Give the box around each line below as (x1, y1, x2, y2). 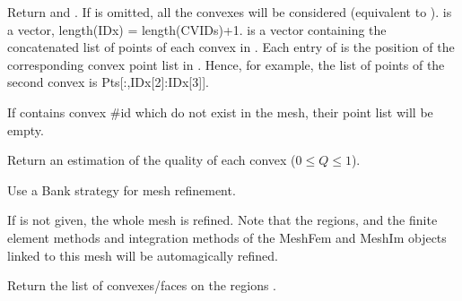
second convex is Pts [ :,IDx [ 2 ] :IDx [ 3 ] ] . (7, 73, 209, 91)
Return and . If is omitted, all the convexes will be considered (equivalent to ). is (7, 3, 452, 21)
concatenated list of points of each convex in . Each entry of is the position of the (7, 38, 455, 56)
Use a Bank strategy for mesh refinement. (7, 180, 236, 199)
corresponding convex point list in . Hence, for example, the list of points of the (7, 55, 445, 73)
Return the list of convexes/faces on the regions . (7, 276, 276, 295)
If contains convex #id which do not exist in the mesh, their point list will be (7, 102, 433, 121)
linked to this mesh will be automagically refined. (7, 245, 278, 264)
